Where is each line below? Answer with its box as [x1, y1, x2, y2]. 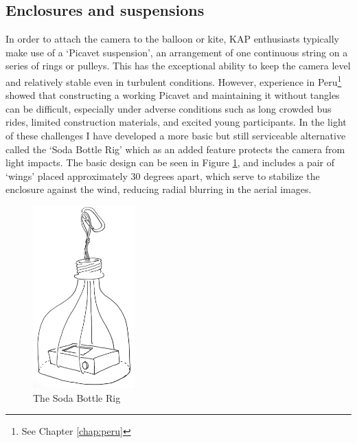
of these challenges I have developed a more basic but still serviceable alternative [5, 128, 346, 143]
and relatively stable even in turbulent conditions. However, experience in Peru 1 [5, 72, 342, 89]
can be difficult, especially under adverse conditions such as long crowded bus [5, 101, 332, 115]
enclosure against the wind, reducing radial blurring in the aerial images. [5, 182, 312, 196]
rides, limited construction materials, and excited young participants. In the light [5, 115, 347, 129]
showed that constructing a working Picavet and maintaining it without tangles [5, 88, 340, 102]
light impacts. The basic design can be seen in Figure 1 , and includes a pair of [5, 155, 334, 170]
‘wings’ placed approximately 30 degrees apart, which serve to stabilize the [5, 168, 320, 183]
